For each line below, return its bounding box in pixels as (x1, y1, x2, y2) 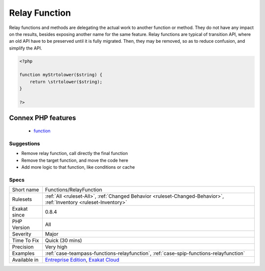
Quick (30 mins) (45, 237, 82, 244)
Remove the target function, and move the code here (21, 157, 129, 163)
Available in (12, 256, 39, 263)
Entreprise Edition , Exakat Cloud (45, 256, 120, 263)
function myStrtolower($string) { (19, 72, 103, 78)
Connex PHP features (9, 114, 76, 122)
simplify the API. (9, 45, 42, 51)
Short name (12, 186, 39, 193)
